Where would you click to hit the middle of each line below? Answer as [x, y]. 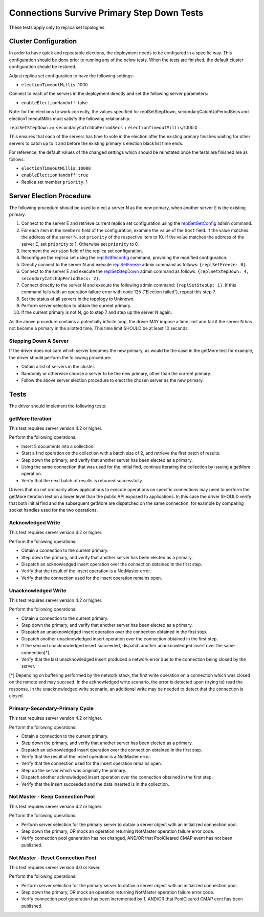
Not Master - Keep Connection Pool [52, 797]
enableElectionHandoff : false [55, 102]
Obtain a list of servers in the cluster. [58, 367]
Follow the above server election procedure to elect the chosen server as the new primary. [112, 380]
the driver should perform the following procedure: [60, 357]
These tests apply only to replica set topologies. [57, 27]
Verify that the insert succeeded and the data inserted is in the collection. [95, 784]
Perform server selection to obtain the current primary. [76, 306]
